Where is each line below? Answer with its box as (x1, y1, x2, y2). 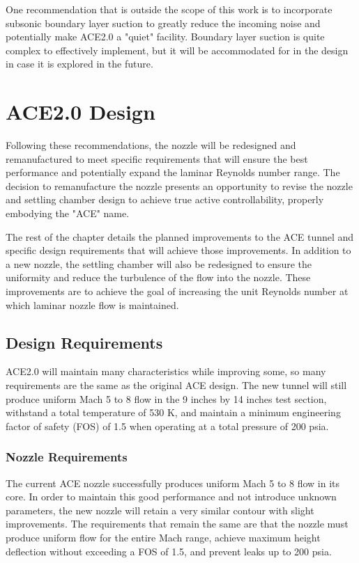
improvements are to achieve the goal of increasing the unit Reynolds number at (6, 284, 349, 299)
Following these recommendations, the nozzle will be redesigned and (6, 138, 296, 152)
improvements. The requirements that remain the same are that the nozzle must (6, 516, 349, 531)
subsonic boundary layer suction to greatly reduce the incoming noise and (6, 15, 321, 30)
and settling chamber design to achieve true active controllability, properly (6, 192, 324, 207)
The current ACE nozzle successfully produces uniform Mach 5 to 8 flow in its (6, 475, 340, 490)
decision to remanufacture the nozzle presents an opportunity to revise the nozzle (6, 178, 353, 193)
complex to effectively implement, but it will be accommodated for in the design (6, 42, 349, 57)
